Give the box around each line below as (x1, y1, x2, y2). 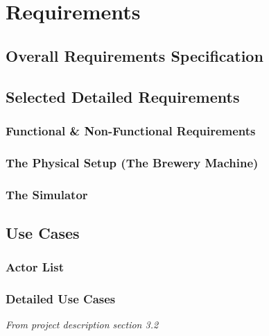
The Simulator (6, 185, 88, 203)
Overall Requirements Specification (6, 44, 263, 66)
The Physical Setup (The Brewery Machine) (6, 153, 259, 171)
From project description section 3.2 (6, 317, 159, 332)
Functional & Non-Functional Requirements (6, 121, 256, 139)
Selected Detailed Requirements (6, 85, 240, 107)
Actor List (6, 258, 64, 276)
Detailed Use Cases (6, 290, 116, 308)
